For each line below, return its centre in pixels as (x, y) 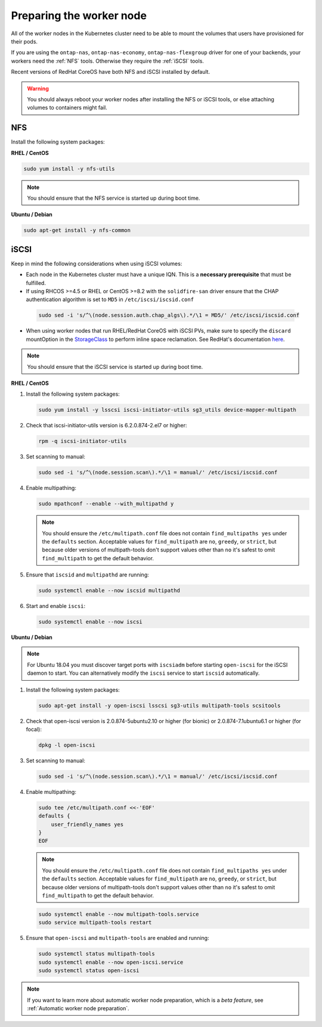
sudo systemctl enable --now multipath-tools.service (119, 914)
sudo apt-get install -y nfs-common (77, 230)
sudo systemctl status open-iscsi (89, 971)
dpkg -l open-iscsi (67, 745)
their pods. (24, 41)
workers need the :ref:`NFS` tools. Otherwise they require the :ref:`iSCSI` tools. (107, 61)
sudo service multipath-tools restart (95, 923)
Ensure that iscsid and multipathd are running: (87, 575)
